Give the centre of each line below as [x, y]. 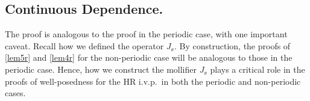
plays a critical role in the [258, 69]
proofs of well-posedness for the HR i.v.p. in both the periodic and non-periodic [153, 81]
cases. [15, 93]
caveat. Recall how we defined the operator [84, 45]
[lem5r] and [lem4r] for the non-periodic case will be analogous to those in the [149, 57]
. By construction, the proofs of [232, 45]
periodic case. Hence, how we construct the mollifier [101, 69]
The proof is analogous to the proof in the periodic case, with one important [146, 34]
